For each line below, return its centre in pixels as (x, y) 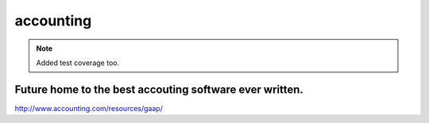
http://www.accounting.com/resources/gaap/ (89, 108)
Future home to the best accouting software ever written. (159, 89)
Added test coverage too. (77, 63)
